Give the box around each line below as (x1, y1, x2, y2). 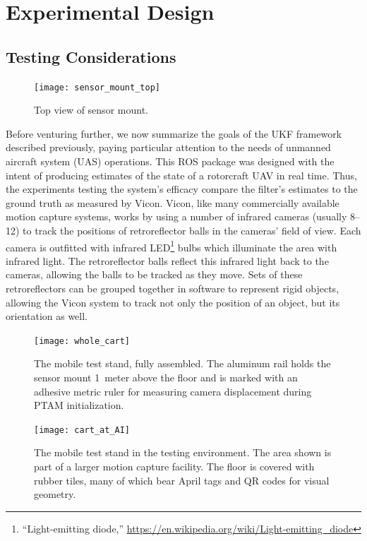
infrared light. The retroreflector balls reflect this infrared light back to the (6, 253, 329, 268)
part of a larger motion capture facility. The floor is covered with (34, 459, 315, 474)
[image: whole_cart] (34, 335, 131, 346)
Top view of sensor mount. (34, 102, 148, 117)
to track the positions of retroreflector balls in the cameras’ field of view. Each (23, 222, 361, 237)
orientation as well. (6, 309, 88, 323)
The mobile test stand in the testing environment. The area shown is (34, 445, 332, 460)
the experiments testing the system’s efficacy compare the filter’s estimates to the (6, 182, 358, 196)
